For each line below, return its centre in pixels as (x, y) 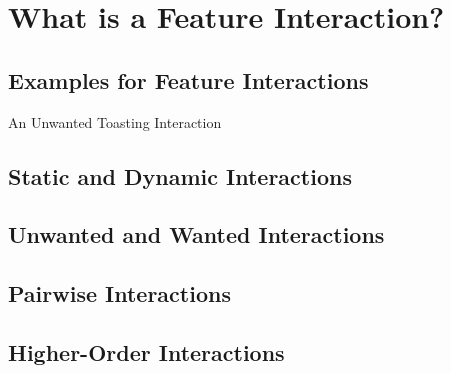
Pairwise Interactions (119, 293)
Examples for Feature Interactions (188, 79)
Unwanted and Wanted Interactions (196, 234)
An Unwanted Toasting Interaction (115, 121)
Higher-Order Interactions (146, 351)
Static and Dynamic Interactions (180, 175)
